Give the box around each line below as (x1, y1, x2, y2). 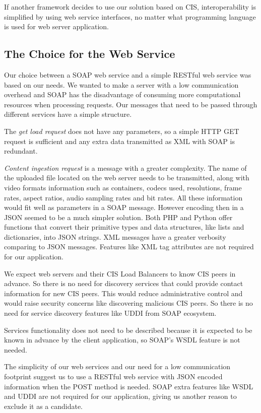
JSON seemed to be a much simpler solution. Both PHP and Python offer (4, 212, 233, 222)
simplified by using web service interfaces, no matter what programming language (4, 11, 256, 22)
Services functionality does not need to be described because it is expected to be (4, 324, 252, 335)
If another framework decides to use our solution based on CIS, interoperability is (4, 2, 256, 12)
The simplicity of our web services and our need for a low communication (4, 361, 231, 372)
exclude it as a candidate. (4, 400, 83, 411)
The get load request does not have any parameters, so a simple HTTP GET (4, 125, 239, 136)
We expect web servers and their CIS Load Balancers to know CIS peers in (4, 268, 236, 279)
